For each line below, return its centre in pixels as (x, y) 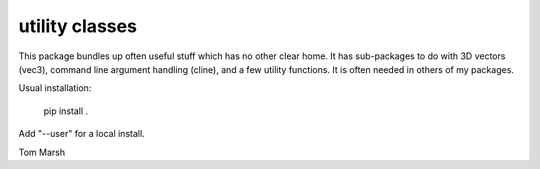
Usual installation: (55, 88)
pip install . (66, 111)
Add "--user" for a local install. (81, 134)
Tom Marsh (41, 152)
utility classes (77, 26)
